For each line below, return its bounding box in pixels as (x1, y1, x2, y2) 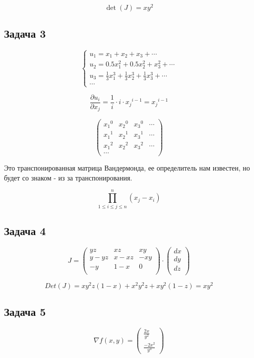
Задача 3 (4, 26, 46, 41)
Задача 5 (4, 304, 46, 319)
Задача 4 (4, 223, 46, 238)
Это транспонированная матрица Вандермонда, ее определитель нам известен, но (4, 163, 250, 173)
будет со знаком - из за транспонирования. (4, 172, 132, 182)
